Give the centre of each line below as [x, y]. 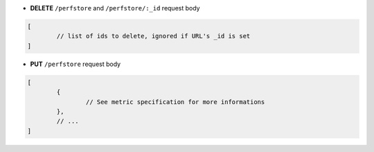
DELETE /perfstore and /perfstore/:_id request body [115, 8]
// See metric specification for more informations [175, 102]
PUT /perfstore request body [75, 64]
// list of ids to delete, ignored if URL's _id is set [153, 36]
